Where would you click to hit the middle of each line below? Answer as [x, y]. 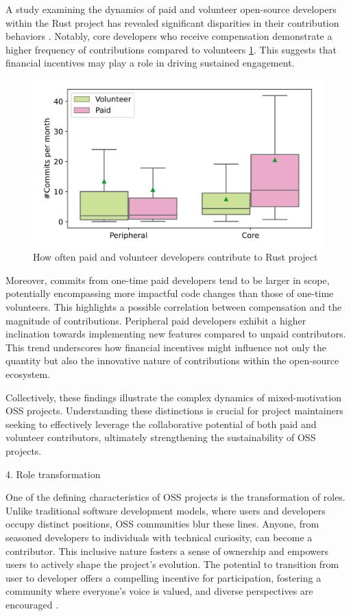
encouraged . [32, 604]
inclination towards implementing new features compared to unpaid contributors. [176, 334]
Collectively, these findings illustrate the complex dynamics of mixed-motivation [173, 397]
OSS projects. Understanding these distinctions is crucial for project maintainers [174, 411]
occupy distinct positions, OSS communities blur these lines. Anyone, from [162, 524]
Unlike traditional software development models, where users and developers [166, 510]
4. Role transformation [53, 474]
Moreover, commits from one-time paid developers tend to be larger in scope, [168, 280]
